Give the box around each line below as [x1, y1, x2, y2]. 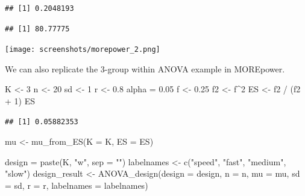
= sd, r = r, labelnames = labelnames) [5, 179, 148, 191]
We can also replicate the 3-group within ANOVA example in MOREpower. [5, 62, 285, 75]
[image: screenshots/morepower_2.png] [5, 45, 160, 54]
